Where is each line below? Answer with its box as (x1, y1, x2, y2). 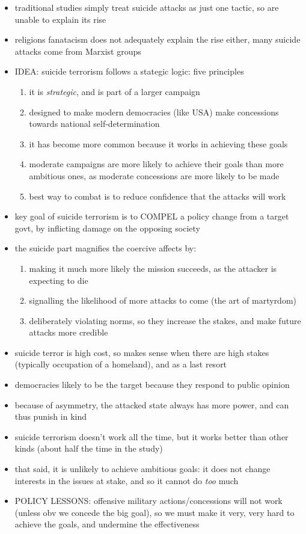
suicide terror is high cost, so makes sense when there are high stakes (14, 346, 269, 358)
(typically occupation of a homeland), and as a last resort (14, 358, 227, 370)
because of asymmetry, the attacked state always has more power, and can (14, 398, 289, 411)
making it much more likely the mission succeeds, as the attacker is (29, 262, 277, 274)
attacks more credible (29, 326, 108, 339)
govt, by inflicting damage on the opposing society (14, 221, 200, 234)
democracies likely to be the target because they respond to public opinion (14, 378, 290, 391)
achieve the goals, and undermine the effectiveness (14, 518, 200, 530)
